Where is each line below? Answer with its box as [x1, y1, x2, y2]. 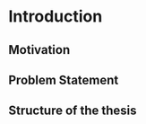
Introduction [8, 6, 103, 27]
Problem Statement [8, 72, 119, 87]
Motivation [8, 42, 71, 58]
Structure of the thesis [8, 103, 137, 119]
